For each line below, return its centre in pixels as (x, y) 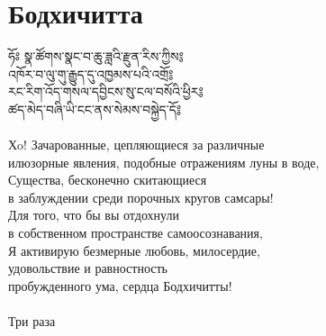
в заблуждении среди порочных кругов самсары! (141, 197)
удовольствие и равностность (88, 268)
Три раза (32, 321)
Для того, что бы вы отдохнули (94, 215)
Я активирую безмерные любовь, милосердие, (134, 250)
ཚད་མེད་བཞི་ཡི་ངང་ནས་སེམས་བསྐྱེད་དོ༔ (95, 109)
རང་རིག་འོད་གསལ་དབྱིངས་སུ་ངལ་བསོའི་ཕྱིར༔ (106, 91)
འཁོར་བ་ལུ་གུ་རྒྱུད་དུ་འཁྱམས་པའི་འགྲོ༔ (91, 73)
